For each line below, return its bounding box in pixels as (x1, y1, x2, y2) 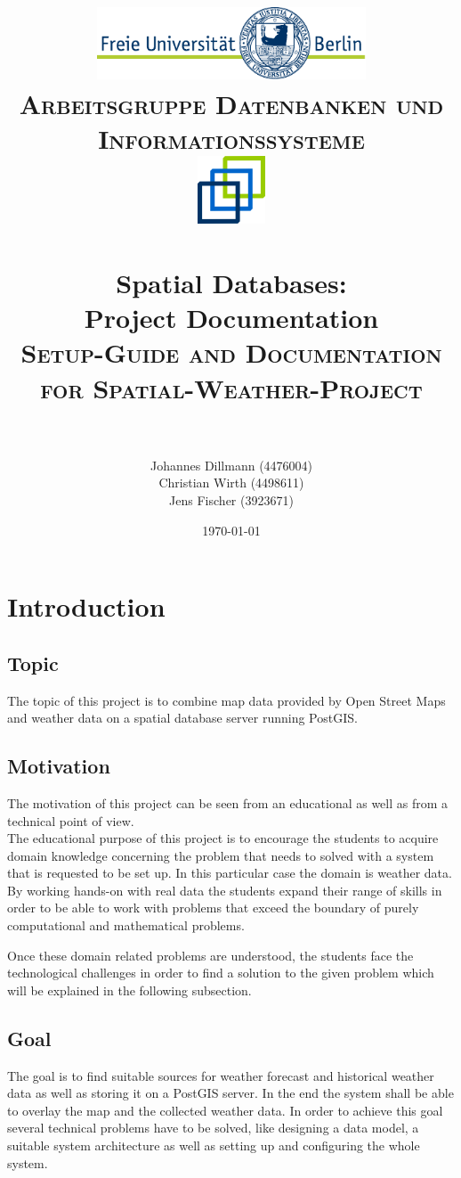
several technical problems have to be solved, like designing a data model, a (7, 1118, 419, 1137)
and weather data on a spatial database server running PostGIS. (7, 708, 358, 727)
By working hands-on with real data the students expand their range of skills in (7, 880, 442, 899)
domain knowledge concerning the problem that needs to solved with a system (7, 846, 434, 864)
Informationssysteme (98, 119, 365, 156)
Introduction (7, 588, 166, 625)
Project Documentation (84, 299, 379, 336)
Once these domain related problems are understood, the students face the (7, 945, 414, 964)
